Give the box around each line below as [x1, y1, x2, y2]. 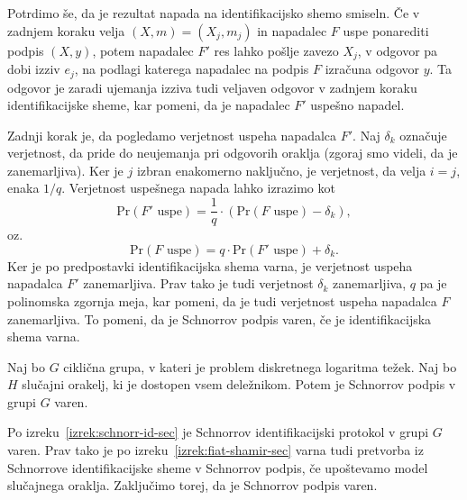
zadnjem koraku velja [7, 21, 125, 40]
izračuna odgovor [325, 59, 419, 78]
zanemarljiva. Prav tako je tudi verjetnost [83, 274, 314, 293]
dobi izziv [7, 59, 60, 78]
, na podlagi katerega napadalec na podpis [74, 59, 309, 78]
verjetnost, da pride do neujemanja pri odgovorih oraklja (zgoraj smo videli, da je [7, 143, 458, 162]
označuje [399, 125, 447, 144]
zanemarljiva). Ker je [7, 160, 124, 179]
